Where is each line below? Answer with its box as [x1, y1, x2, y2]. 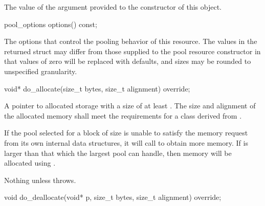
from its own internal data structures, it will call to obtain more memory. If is [4, 137, 248, 148]
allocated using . [4, 157, 56, 168]
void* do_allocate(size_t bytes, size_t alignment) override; [4, 83, 190, 94]
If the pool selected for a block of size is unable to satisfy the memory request [4, 127, 248, 138]
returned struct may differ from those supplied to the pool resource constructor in [4, 45, 261, 56]
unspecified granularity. [4, 65, 77, 76]
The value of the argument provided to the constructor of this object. [4, 2, 222, 12]
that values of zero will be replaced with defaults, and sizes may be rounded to [4, 56, 251, 66]
